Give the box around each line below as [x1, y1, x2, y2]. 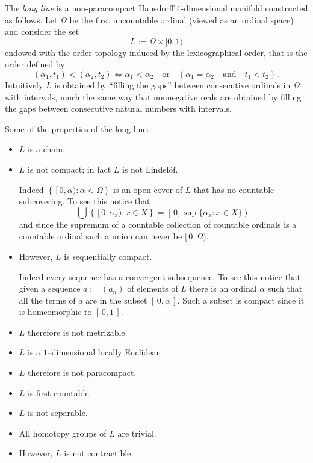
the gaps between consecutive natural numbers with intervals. [5, 102, 232, 115]
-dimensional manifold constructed [181, 2, 308, 14]
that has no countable [193, 183, 274, 195]
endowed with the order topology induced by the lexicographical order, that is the [5, 46, 308, 58]
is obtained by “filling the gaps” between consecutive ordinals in [54, 78, 291, 91]
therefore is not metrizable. [28, 325, 128, 338]
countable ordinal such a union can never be [19, 230, 182, 242]
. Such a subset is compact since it [177, 293, 305, 306]
